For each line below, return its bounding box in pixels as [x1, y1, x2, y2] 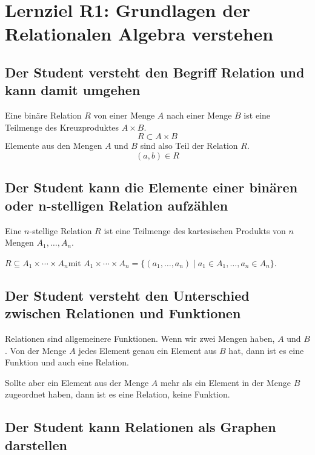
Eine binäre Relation [5, 109, 82, 122]
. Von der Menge [5, 344, 67, 356]
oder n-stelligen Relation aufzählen [5, 195, 228, 214]
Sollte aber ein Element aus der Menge [5, 376, 149, 388]
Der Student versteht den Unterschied [5, 286, 250, 304]
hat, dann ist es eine [228, 344, 304, 356]
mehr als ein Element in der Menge [161, 376, 291, 388]
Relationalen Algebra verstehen [5, 21, 274, 46]
